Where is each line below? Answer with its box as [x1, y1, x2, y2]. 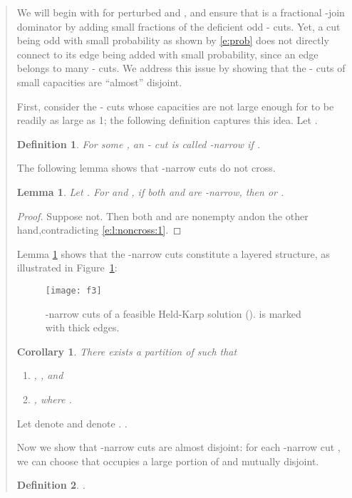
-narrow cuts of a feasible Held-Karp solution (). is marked [45, 306, 301, 321]
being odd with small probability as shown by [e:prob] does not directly [16, 33, 329, 48]
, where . [33, 391, 72, 406]
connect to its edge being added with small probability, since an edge [16, 46, 319, 61]
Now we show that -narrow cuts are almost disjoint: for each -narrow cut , [16, 440, 341, 455]
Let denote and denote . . [16, 415, 128, 430]
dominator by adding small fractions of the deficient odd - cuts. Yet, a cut [16, 19, 341, 33]
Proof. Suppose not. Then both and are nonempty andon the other [16, 208, 309, 223]
